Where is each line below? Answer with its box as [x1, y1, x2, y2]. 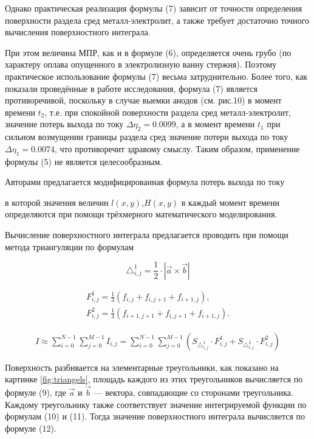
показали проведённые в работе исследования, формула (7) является [5, 82, 258, 94]
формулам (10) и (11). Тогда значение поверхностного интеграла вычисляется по [5, 410, 305, 423]
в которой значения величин [5, 195, 109, 208]
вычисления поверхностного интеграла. [5, 26, 151, 38]
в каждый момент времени [181, 195, 280, 208]
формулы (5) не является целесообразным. [5, 155, 163, 167]
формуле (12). [5, 421, 56, 434]
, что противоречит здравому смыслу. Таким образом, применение [54, 142, 300, 155]
